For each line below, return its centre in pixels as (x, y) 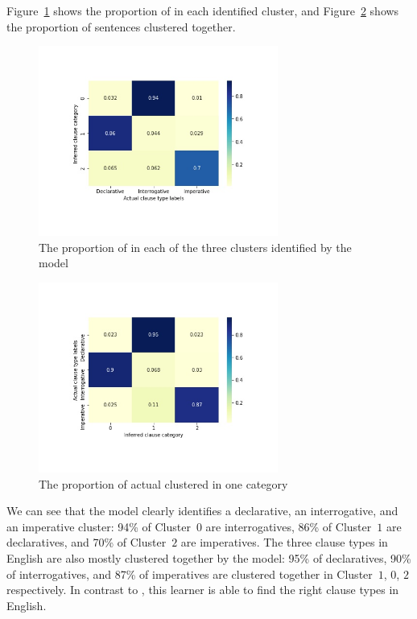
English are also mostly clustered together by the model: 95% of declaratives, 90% (209, 557)
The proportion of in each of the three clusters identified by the (195, 247)
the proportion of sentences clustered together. (121, 26)
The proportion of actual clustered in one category (163, 483)
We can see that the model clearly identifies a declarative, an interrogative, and (202, 511)
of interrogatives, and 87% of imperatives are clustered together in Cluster (190, 574)
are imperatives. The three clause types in (284, 542)
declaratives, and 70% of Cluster (87, 542)
